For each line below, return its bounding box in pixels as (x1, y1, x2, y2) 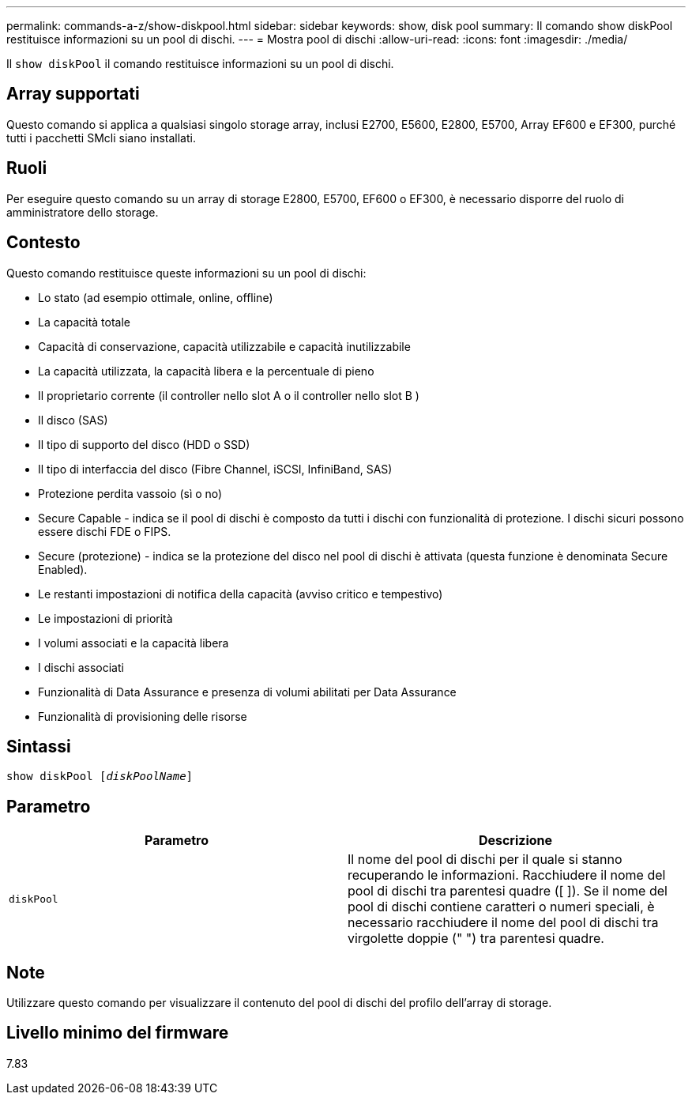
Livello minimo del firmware (6, 1023, 229, 1043)
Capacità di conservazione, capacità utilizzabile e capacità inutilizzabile (38, 339, 411, 353)
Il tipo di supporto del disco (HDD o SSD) (38, 437, 250, 451)
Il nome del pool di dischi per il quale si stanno (348, 851, 622, 868)
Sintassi (6, 736, 71, 756)
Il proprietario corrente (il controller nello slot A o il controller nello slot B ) (38, 388, 419, 402)
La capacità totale (38, 315, 131, 329)
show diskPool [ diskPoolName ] (6, 770, 194, 783)
